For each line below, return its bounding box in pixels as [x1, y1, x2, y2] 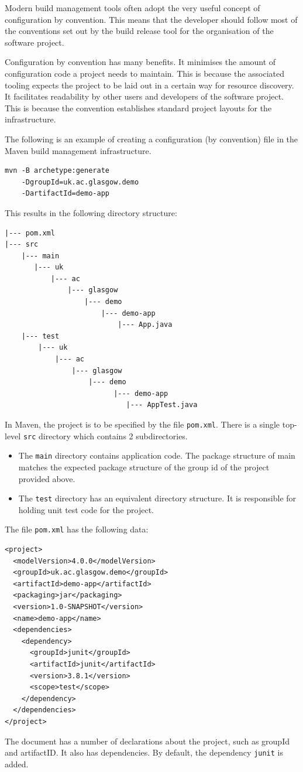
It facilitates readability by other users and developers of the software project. [5, 90, 284, 103]
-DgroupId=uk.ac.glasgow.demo [21, 177, 139, 186]
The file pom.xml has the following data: [5, 523, 149, 535]
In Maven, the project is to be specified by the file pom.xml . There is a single [5, 418, 280, 430]
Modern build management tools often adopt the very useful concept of [5, 2, 260, 13]
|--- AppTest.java [126, 401, 198, 409]
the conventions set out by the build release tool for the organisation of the [5, 25, 274, 37]
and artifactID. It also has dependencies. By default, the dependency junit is [5, 746, 283, 759]
